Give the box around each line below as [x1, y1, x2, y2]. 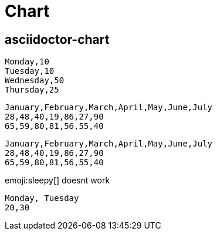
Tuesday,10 [5, 66, 55, 76]
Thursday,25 [5, 85, 59, 95]
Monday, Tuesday [5, 193, 79, 203]
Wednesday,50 [5, 76, 65, 86]
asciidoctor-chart [5, 32, 110, 47]
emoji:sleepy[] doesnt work [5, 175, 110, 186]
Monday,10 [5, 57, 49, 67]
